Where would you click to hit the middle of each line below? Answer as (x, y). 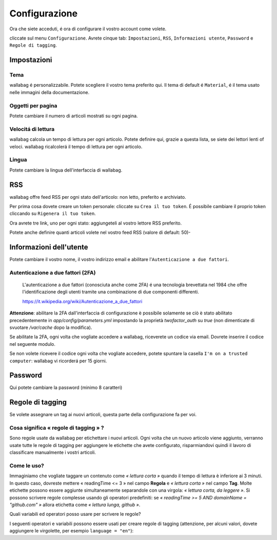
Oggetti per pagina (33, 105)
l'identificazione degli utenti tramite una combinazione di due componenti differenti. (111, 292)
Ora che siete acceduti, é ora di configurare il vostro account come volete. (88, 29)
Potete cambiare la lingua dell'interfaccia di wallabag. (66, 170)
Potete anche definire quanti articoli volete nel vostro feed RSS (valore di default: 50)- (100, 232)
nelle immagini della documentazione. (50, 92)
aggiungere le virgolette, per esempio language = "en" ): (72, 531)
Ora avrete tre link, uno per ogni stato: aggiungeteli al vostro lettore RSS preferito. (96, 223)
